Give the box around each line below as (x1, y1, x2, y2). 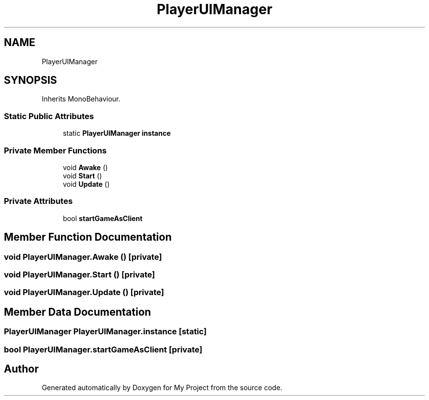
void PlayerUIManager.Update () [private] (4, 287, 164, 298)
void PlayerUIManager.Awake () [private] (4, 251, 162, 262)
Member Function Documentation (4, 231, 172, 244)
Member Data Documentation (4, 305, 151, 318)
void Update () (63, 179, 110, 188)
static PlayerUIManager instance (63, 129, 171, 138)
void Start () (63, 171, 102, 180)
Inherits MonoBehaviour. (42, 95, 120, 103)
